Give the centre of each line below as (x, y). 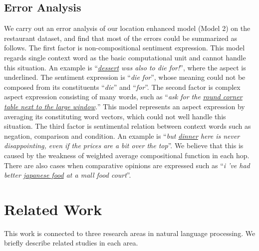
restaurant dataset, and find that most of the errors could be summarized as (121, 38)
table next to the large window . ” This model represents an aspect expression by (125, 106)
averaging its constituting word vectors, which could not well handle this (115, 116)
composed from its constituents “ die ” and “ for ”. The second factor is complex (122, 87)
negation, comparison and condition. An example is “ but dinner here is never (122, 135)
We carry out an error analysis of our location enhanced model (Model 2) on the (127, 28)
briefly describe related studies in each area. (71, 243)
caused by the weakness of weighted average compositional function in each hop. (127, 155)
